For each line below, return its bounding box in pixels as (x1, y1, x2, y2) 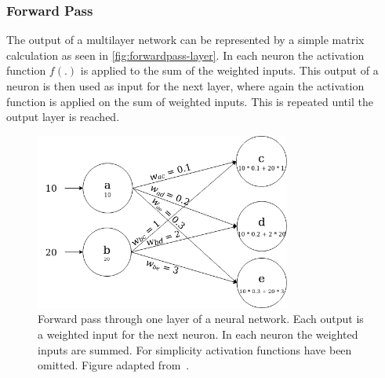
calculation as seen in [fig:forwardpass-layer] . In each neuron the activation (6, 46, 365, 63)
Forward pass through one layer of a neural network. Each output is (38, 310, 364, 327)
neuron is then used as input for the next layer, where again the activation (6, 78, 365, 94)
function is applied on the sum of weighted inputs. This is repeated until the (6, 93, 373, 109)
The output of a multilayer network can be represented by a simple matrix (6, 31, 365, 48)
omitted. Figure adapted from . (38, 357, 190, 373)
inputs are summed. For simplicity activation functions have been (38, 341, 352, 358)
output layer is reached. (6, 108, 120, 125)
